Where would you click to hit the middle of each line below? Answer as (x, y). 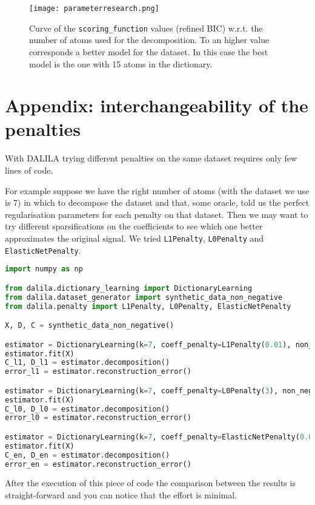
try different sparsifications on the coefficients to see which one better (134, 226)
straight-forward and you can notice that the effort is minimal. (121, 495)
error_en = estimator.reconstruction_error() (98, 464)
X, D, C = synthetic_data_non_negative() (90, 326)
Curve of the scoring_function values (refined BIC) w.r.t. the (146, 28)
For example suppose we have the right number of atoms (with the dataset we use (157, 190)
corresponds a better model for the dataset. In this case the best (149, 51)
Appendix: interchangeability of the (157, 105)
